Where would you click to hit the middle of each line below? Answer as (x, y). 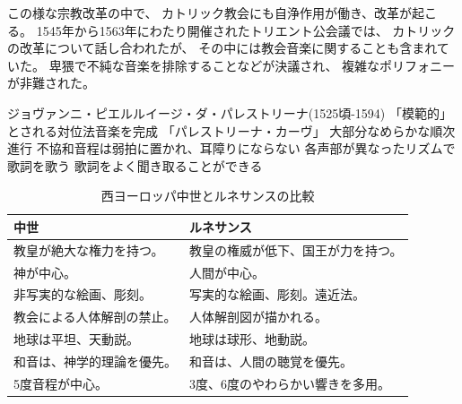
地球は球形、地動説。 (252, 339)
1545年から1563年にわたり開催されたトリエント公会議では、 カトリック (246, 30)
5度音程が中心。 (61, 383)
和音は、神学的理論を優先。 (95, 361)
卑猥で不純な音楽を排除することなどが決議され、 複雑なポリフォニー (252, 65)
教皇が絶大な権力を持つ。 (89, 249)
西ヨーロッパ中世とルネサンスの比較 (208, 196)
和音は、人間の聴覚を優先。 (271, 361)
